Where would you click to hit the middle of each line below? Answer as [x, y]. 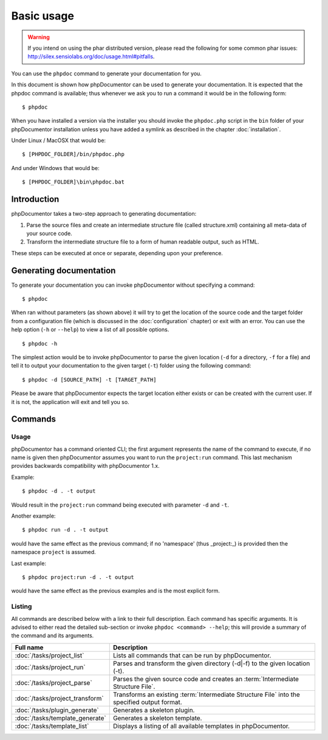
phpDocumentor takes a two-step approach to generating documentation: [104, 214]
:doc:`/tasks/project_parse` [53, 682]
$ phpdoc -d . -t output [59, 491]
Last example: [29, 563]
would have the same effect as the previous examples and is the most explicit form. [115, 591]
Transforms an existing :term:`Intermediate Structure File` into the [206, 694]
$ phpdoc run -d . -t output [65, 530]
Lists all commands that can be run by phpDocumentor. [192, 655]
